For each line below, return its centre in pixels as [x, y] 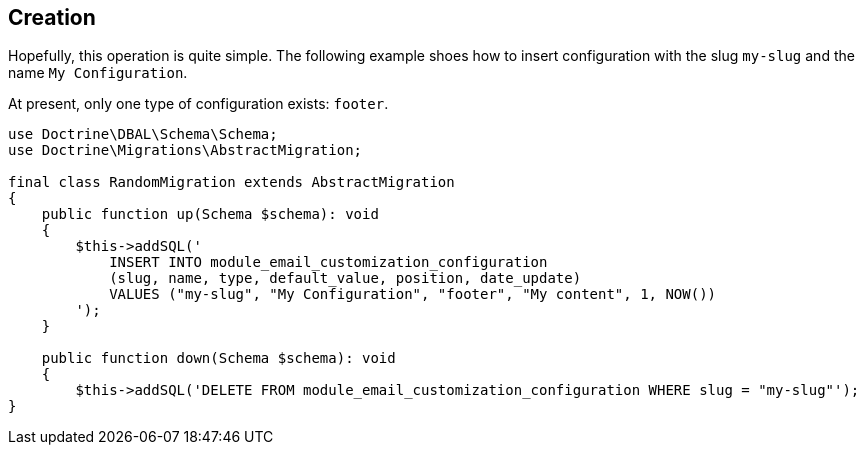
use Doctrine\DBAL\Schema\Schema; [143, 134]
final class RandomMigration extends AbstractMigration [231, 182]
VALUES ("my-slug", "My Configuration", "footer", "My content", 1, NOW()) [413, 294]
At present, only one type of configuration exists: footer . [198, 104]
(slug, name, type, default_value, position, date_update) [345, 278]
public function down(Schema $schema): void [218, 358]
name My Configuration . [98, 73]
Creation [52, 17]
